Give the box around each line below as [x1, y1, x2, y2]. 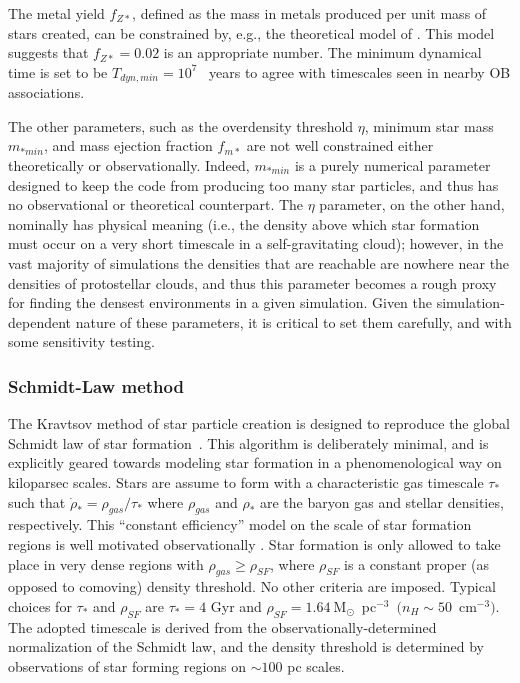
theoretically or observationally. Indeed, [8, 155, 250, 176]
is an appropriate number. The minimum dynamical [163, 42, 482, 63]
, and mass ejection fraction [43, 135, 213, 156]
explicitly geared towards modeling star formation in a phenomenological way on [8, 452, 502, 473]
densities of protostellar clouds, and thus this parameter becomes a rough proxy [8, 272, 497, 293]
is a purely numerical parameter [294, 155, 491, 176]
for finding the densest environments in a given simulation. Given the [8, 292, 433, 313]
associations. [8, 82, 85, 103]
